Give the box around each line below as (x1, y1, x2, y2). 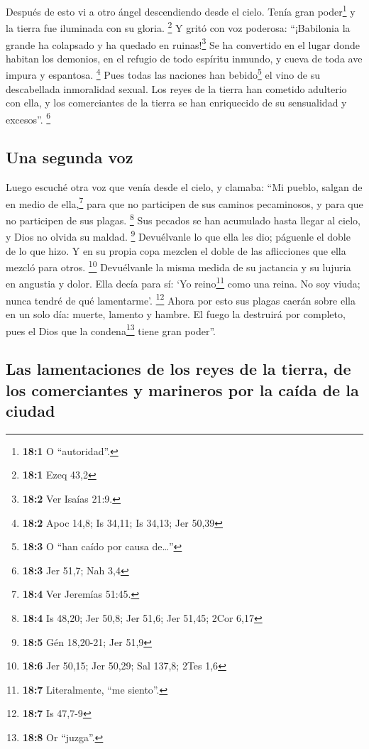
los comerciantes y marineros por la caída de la (6, 378, 359, 400)
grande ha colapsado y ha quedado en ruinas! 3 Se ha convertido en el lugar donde (6, 35, 360, 52)
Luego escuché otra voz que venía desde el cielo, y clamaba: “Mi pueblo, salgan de (6, 180, 363, 195)
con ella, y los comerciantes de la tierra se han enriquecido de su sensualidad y (6, 95, 347, 110)
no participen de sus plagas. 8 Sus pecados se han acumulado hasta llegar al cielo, (6, 211, 360, 227)
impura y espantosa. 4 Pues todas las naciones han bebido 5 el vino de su (6, 65, 320, 82)
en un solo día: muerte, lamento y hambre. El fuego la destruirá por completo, (6, 306, 346, 321)
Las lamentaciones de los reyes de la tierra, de (6, 358, 351, 380)
